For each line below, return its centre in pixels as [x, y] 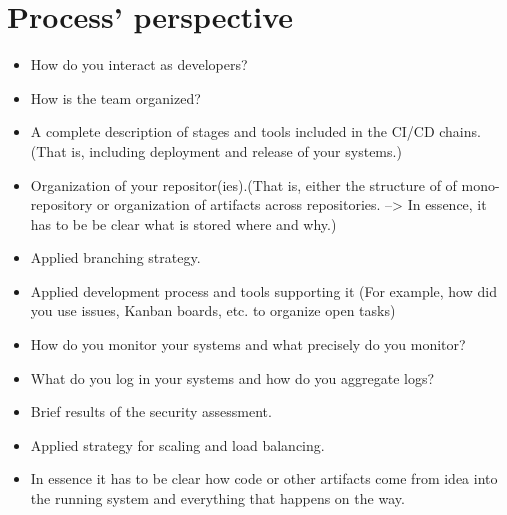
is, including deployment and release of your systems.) [236, 150]
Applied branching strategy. [115, 257]
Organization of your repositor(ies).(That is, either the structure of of [243, 184]
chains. [460, 131]
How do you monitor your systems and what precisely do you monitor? [248, 344]
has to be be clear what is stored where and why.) [183, 223]
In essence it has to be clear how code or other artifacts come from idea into [264, 478]
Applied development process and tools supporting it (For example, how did [263, 290]
